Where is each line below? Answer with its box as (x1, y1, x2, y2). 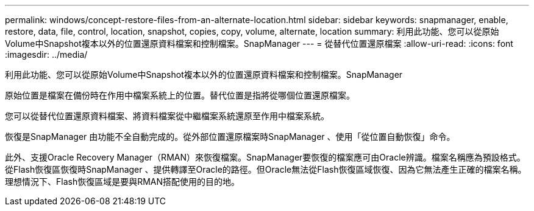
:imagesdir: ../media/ (5, 49, 88, 60)
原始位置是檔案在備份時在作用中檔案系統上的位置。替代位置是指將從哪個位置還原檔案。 (5, 90, 355, 100)
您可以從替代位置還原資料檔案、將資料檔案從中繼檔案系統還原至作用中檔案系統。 (5, 111, 329, 121)
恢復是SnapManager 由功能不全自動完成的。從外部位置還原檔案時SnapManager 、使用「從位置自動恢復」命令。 (5, 131, 455, 142)
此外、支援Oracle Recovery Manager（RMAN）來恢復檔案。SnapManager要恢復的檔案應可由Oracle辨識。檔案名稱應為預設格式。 (5, 152, 525, 162)
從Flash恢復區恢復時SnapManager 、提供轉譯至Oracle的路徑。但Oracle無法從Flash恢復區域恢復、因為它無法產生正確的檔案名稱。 (5, 164, 527, 175)
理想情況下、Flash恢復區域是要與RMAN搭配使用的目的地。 (5, 176, 240, 187)
